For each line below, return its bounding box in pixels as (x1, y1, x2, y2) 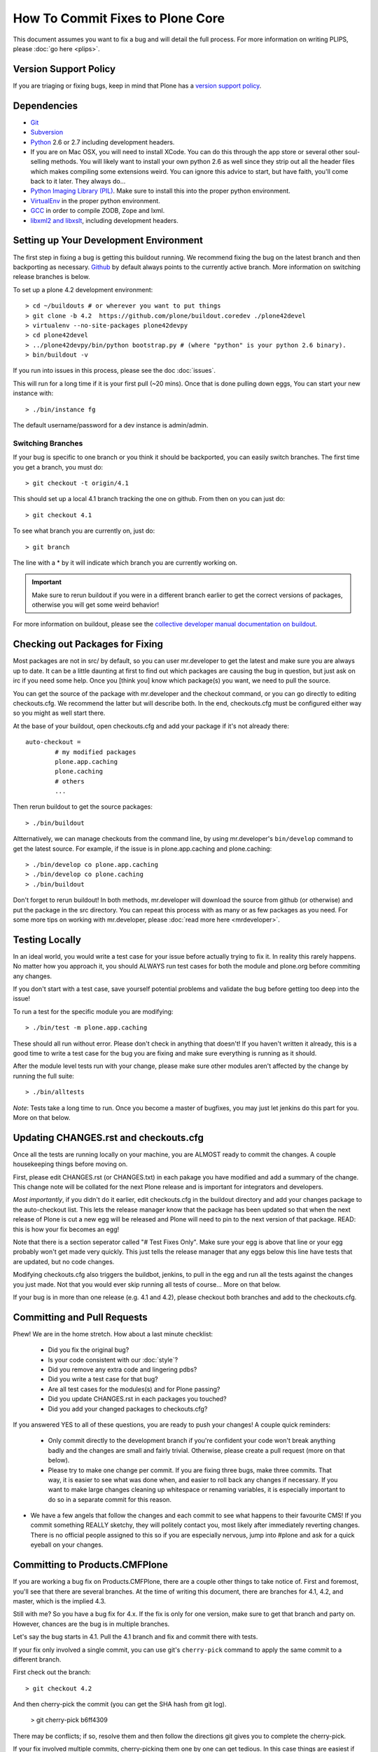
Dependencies (13, 100, 78, 111)
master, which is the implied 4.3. (13, 1596, 106, 1605)
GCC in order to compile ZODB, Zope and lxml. (30, 207, 165, 215)
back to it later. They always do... (30, 177, 126, 186)
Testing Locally (13, 933, 82, 945)
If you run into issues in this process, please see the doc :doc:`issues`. (13, 367, 216, 375)
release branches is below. (13, 273, 90, 281)
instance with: (13, 389, 54, 397)
